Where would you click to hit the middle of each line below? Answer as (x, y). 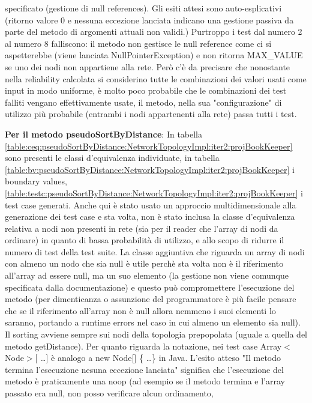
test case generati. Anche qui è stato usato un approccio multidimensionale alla (151, 205)
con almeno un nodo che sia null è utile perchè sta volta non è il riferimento (144, 263)
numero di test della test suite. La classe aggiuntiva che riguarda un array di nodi (155, 251)
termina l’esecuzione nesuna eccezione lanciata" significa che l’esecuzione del (144, 369)
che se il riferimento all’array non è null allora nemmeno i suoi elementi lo (140, 310)
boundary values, (36, 181)
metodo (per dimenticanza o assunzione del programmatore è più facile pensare (151, 299)
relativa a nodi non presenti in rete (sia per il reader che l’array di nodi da (142, 228)
